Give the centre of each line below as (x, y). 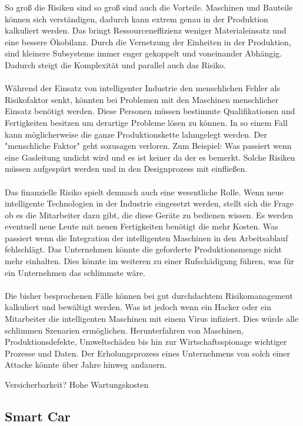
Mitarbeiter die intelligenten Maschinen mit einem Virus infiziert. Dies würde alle (152, 319)
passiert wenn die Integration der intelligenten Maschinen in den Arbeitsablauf (146, 237)
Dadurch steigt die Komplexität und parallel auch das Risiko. (115, 64)
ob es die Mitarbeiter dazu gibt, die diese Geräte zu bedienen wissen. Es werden (149, 214)
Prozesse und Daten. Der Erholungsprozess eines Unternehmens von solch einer (147, 353)
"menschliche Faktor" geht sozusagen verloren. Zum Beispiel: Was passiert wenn (148, 146)
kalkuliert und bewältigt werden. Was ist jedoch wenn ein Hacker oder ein (138, 307)
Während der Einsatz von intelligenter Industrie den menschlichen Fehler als (142, 88)
